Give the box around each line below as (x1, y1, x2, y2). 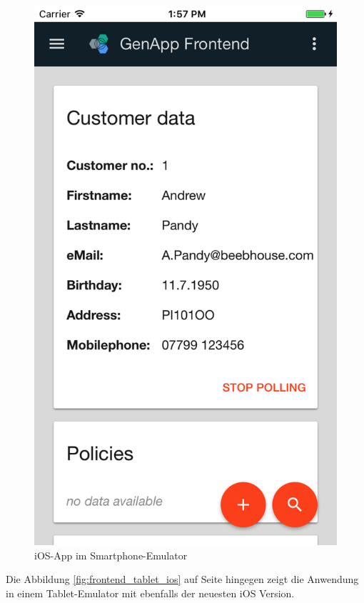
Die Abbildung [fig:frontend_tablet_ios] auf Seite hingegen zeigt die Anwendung (6, 572, 359, 587)
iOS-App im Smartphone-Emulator (34, 547, 188, 562)
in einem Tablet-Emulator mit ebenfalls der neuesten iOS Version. (6, 585, 295, 600)
